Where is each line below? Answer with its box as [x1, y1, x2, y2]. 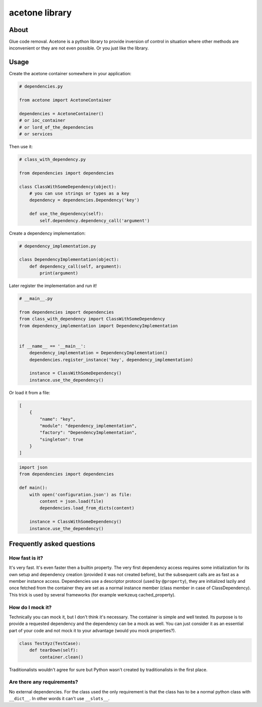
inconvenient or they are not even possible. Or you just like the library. [9, 45, 149, 51]
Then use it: [9, 144, 33, 150]
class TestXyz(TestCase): [19, 641, 81, 646]
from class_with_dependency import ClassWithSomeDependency [19, 316, 165, 322]
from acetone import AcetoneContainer [19, 97, 112, 103]
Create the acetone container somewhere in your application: [9, 71, 131, 77]
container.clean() [39, 654, 83, 659]
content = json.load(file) [39, 498, 104, 504]
